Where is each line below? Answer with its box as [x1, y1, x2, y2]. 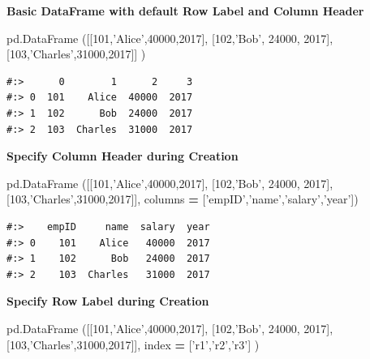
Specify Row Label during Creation [6, 293, 209, 310]
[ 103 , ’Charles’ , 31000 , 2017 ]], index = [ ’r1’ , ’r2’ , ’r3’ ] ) [6, 335, 260, 353]
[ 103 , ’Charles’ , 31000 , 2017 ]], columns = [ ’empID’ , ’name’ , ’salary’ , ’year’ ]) [6, 190, 359, 207]
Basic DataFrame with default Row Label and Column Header [6, 2, 364, 19]
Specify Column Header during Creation [6, 147, 239, 165]
